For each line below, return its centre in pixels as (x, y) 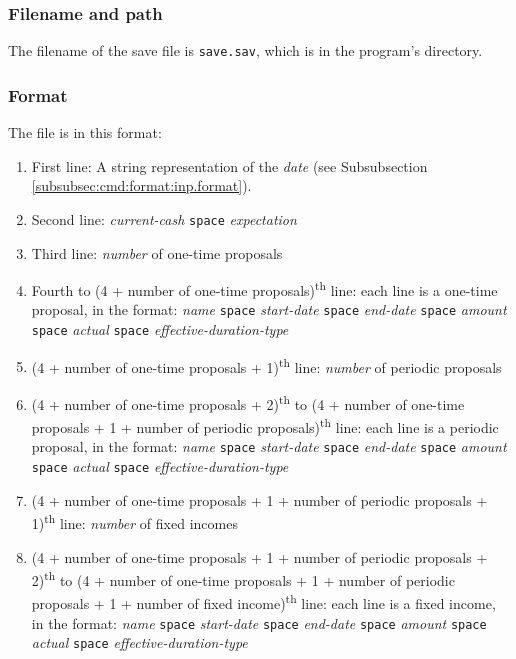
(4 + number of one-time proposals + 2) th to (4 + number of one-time (248, 402)
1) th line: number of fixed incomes (134, 521)
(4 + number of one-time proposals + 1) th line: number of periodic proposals (266, 365)
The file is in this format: (85, 132)
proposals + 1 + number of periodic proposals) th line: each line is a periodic (265, 425)
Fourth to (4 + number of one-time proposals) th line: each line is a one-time (264, 288)
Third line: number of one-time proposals (157, 252)
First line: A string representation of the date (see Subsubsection (229, 165)
